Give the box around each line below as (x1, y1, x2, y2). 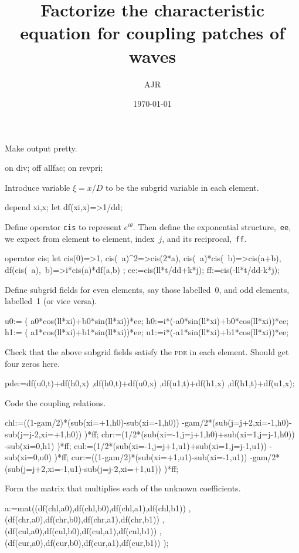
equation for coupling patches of (20, 21, 285, 45)
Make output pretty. (5, 141, 77, 154)
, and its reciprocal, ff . (162, 232, 247, 244)
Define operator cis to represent (5, 221, 121, 233)
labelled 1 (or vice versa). (5, 295, 97, 307)
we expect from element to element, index (5, 232, 155, 244)
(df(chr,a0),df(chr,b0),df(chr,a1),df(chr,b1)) (5, 513, 159, 525)
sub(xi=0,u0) (5, 451, 52, 463)
